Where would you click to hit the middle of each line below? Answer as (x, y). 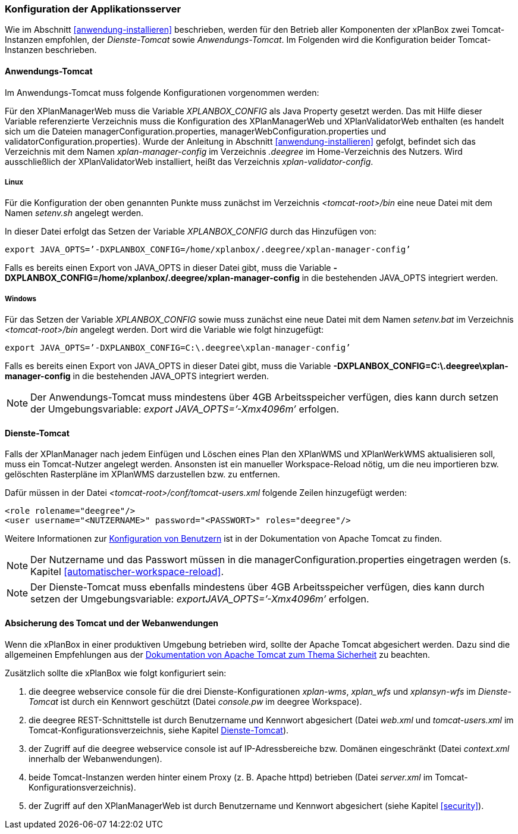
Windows (21, 299)
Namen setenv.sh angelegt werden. (74, 213)
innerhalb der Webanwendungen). (95, 758)
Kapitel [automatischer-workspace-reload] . (127, 572)
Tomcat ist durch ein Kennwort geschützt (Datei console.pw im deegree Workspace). (195, 701)
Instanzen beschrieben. (51, 50)
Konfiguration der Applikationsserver (93, 9)
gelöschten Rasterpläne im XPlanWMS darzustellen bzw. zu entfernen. (142, 474)
